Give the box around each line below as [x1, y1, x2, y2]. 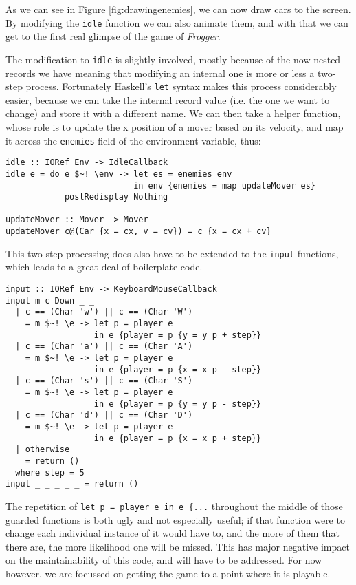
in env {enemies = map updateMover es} [133, 180, 316, 191]
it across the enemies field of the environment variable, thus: [5, 133, 261, 147]
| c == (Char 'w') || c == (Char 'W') [15, 307, 193, 317]
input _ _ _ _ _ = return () [5, 479, 139, 489]
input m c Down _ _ [5, 295, 94, 306]
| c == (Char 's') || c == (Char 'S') [15, 376, 193, 386]
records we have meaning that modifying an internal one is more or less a [5, 65, 315, 80]
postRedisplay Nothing [64, 192, 168, 202]
